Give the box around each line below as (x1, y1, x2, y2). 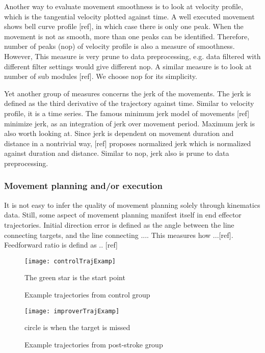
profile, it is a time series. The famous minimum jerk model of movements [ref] (4, 107, 250, 118)
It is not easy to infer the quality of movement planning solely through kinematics (4, 199, 260, 210)
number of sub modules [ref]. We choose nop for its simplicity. (4, 71, 197, 82)
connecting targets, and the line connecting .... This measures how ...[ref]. (4, 229, 233, 240)
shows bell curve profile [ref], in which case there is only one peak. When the (4, 21, 244, 32)
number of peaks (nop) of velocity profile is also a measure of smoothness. (4, 41, 235, 51)
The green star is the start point (24, 272, 125, 283)
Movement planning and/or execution (4, 179, 163, 192)
